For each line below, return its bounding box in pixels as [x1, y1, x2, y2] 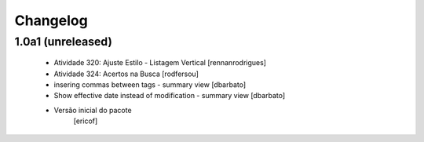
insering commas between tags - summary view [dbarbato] [53, 79, 247, 89]
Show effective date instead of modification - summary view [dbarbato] [53, 91, 286, 100]
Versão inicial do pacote [53, 105, 133, 115]
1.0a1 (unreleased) [14, 35, 113, 49]
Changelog [14, 12, 88, 29]
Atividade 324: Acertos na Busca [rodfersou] [53, 69, 199, 78]
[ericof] [73, 116, 98, 126]
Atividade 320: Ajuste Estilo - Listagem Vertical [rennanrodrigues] [53, 58, 267, 67]
